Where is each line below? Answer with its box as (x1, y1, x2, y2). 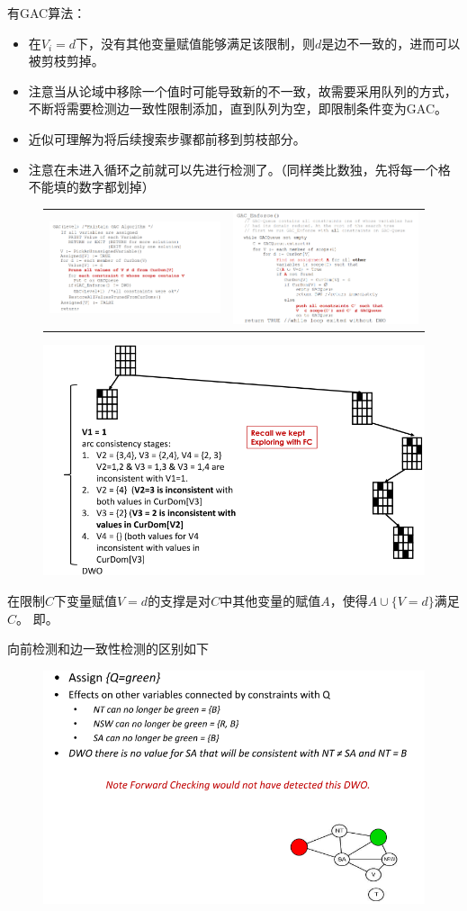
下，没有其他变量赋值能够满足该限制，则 (76, 33, 316, 52)
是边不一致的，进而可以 (321, 33, 461, 52)
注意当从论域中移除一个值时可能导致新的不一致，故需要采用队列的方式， (28, 81, 457, 100)
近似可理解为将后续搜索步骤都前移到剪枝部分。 (28, 129, 306, 148)
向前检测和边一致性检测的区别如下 (7, 639, 209, 658)
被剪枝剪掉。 (28, 51, 104, 70)
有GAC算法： (7, 4, 86, 22)
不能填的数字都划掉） (28, 177, 155, 196)
